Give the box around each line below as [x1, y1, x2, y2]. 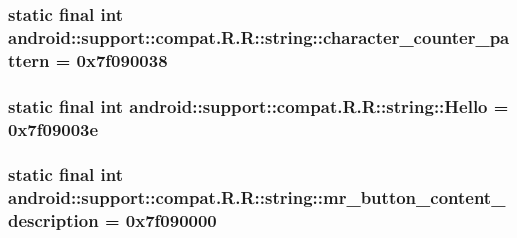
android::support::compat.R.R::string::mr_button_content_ [8, 185, 506, 210]
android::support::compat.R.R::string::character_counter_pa [8, 24, 510, 49]
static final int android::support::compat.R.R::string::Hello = [8, 93, 509, 118]
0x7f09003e [8, 116, 99, 141]
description [8, 208, 99, 233]
